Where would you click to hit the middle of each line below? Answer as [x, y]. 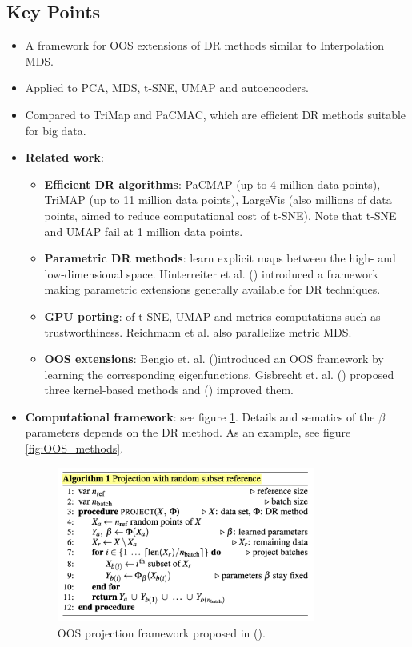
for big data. [56, 130]
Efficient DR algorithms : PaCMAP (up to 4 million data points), [212, 184]
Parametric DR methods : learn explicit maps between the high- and [220, 258]
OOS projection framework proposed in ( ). [161, 632]
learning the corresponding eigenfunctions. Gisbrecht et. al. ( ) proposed [219, 374]
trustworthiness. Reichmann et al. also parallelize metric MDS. [198, 331]
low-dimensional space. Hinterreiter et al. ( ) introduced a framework [211, 273]
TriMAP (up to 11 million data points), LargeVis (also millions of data [218, 200]
